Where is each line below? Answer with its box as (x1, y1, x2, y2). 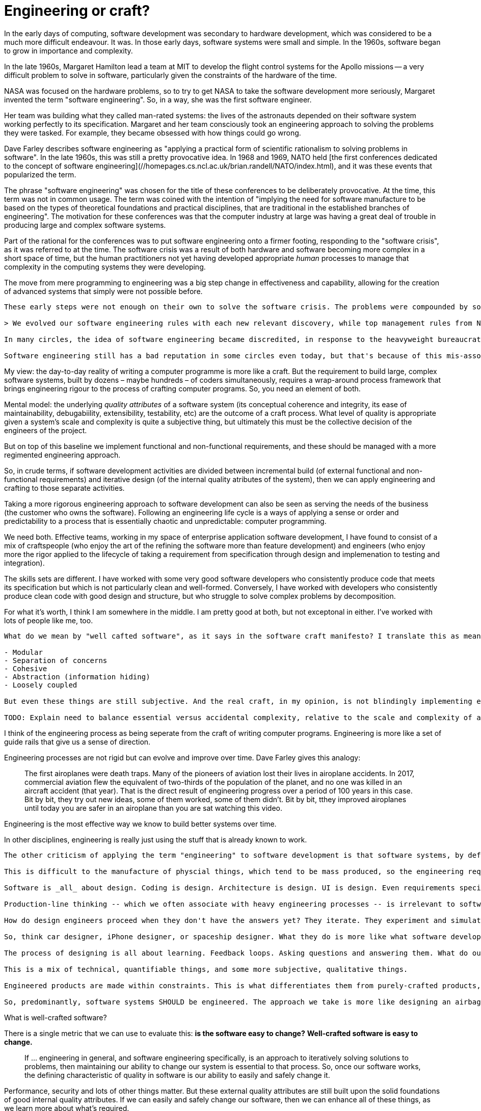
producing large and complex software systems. (4, 220, 166, 229)
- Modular (4, 648, 43, 656)
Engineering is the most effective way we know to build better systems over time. (4, 819, 277, 828)
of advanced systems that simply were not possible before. (4, 286, 203, 296)
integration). (4, 558, 45, 567)
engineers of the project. (4, 426, 87, 435)
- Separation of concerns (4, 656, 108, 665)
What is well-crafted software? (4, 1013, 107, 1022)
